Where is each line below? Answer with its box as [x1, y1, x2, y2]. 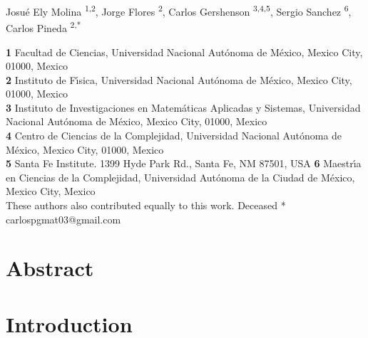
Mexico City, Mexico [6, 184, 96, 199]
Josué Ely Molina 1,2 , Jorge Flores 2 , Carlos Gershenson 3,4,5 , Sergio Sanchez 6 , [6, 2, 352, 19]
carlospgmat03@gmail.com [6, 211, 121, 226]
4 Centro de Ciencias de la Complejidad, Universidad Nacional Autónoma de [6, 128, 342, 143]
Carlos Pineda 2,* [6, 19, 81, 35]
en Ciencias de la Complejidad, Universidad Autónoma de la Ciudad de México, [6, 169, 355, 184]
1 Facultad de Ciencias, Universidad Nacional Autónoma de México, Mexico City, [6, 44, 363, 59]
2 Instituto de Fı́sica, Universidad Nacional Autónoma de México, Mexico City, [6, 72, 352, 87]
